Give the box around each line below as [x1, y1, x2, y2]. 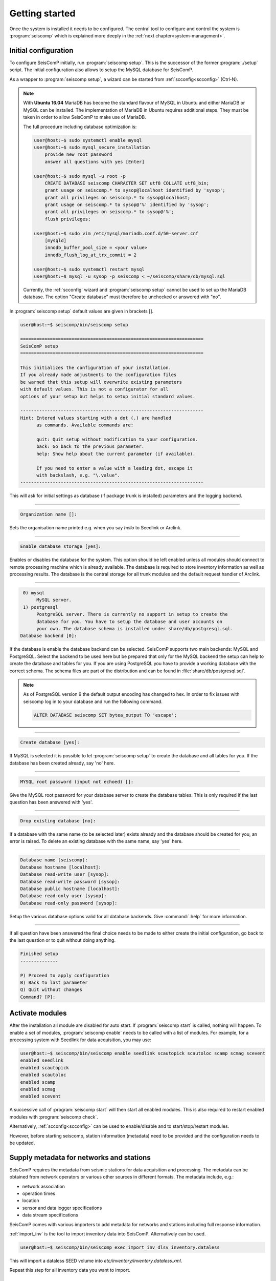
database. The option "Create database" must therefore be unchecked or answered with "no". [23, 294, 221, 300]
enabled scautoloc [20, 1072, 66, 1078]
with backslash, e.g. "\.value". [36, 472, 120, 478]
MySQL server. [36, 597, 72, 603]
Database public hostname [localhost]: [20, 885, 120, 892]
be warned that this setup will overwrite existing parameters [20, 379, 182, 385]
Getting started [9, 8, 76, 19]
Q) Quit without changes [20, 987, 83, 993]
